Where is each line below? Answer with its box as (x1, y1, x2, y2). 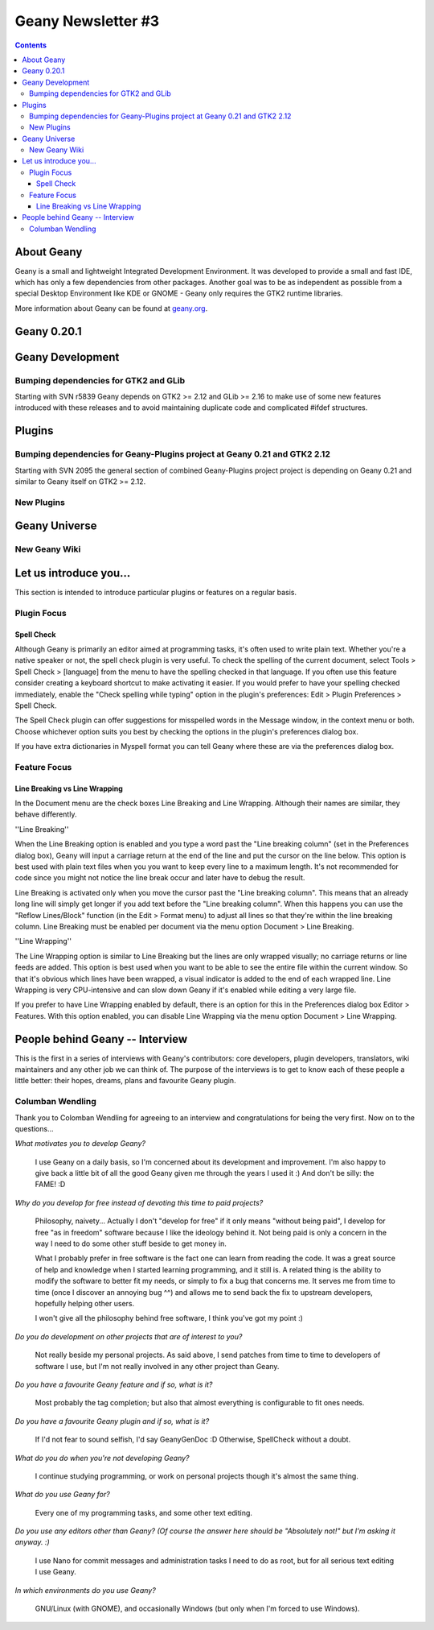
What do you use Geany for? (14, 1490, 110, 1500)
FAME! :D (35, 1180, 66, 1189)
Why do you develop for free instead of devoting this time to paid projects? (14, 1198, 264, 1207)
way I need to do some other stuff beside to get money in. (35, 1239, 227, 1248)
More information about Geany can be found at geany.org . (14, 303, 208, 313)
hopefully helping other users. (35, 1299, 135, 1308)
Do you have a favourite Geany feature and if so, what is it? (14, 1380, 213, 1389)
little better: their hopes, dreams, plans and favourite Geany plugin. (14, 1076, 236, 1086)
